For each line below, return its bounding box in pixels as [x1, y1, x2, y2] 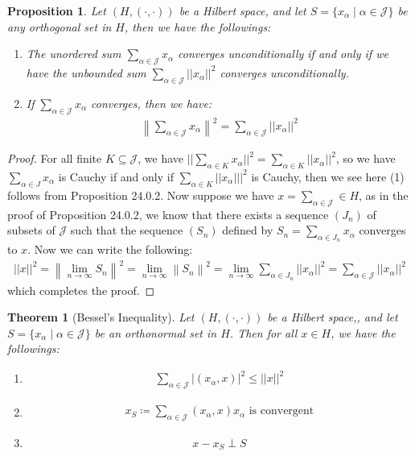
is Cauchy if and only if [58, 168, 174, 184]
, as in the [359, 186, 409, 203]
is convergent [249, 405, 314, 417]
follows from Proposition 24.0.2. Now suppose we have [7, 186, 274, 203]
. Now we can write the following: [27, 241, 193, 258]
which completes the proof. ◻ [7, 281, 155, 298]
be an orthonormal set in [94, 324, 217, 341]
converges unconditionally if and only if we [178, 45, 388, 62]
